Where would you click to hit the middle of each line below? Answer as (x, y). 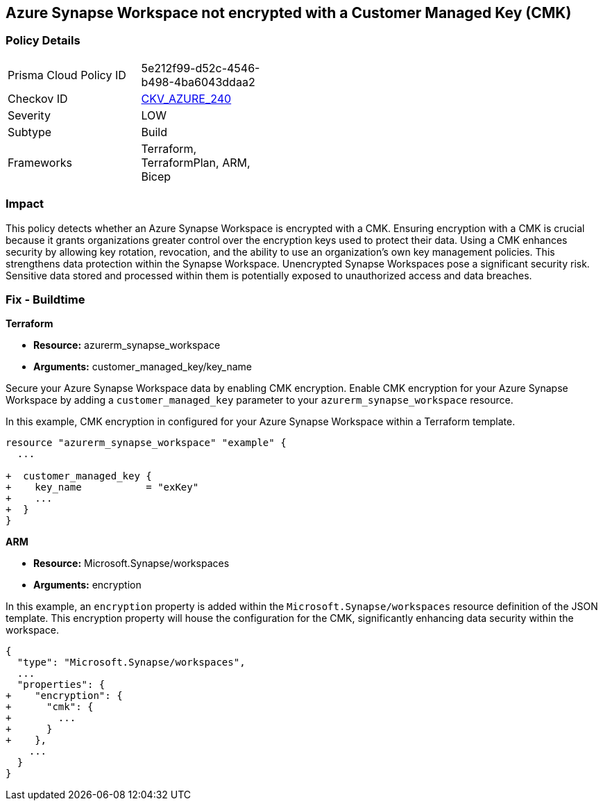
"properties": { (61, 685)
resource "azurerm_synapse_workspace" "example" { (146, 443)
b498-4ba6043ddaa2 (198, 82)
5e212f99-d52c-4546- (201, 68)
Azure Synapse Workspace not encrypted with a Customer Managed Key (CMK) (289, 13)
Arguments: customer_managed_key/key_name (143, 367)
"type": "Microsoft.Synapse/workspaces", (131, 663)
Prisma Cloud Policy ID (67, 75)
